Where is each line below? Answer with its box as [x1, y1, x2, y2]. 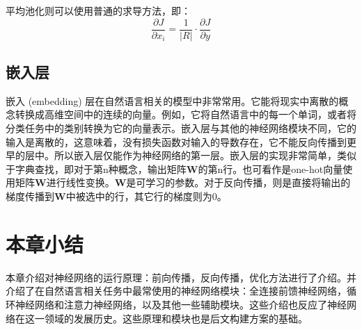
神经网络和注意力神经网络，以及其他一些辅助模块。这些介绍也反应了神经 [15, 297, 347, 311]
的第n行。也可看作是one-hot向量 [198, 161, 343, 176]
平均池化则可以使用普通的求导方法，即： [6, 3, 191, 17]
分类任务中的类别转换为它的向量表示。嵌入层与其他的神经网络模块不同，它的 [6, 121, 356, 135]
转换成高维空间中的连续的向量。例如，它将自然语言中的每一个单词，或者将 [15, 107, 356, 122]
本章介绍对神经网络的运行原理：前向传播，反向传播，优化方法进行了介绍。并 [6, 270, 356, 284]
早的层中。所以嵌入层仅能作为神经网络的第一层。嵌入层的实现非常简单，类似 [6, 148, 356, 163]
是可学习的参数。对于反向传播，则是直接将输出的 [126, 175, 351, 190]
